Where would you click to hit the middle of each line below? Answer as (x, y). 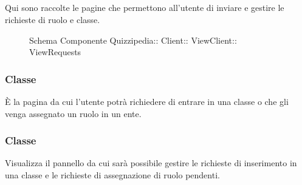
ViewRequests (55, 52)
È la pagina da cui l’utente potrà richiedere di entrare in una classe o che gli (147, 101)
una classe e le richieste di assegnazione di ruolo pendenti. (112, 174)
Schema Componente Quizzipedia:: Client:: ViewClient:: (133, 40)
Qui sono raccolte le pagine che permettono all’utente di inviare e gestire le (145, 8)
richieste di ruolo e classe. (53, 19)
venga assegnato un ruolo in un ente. (73, 113)
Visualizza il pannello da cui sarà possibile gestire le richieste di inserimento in (151, 163)
